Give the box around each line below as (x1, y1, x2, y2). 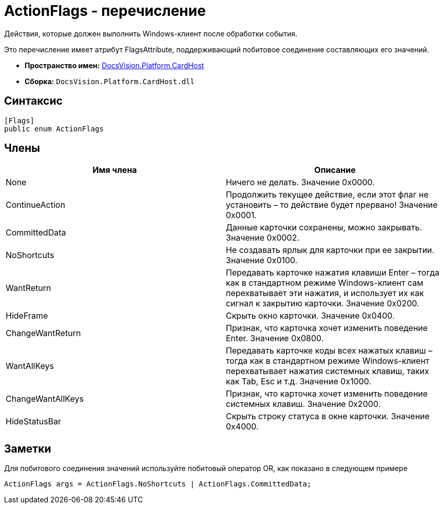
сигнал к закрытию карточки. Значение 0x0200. (226, 298, 419, 309)
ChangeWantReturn (6, 328, 81, 339)
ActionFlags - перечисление (4, 2, 206, 19)
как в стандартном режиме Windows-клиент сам (226, 278, 423, 288)
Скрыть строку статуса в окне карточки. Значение (226, 411, 430, 422)
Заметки (4, 442, 51, 455)
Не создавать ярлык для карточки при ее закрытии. (226, 245, 435, 256)
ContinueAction (6, 200, 65, 210)
